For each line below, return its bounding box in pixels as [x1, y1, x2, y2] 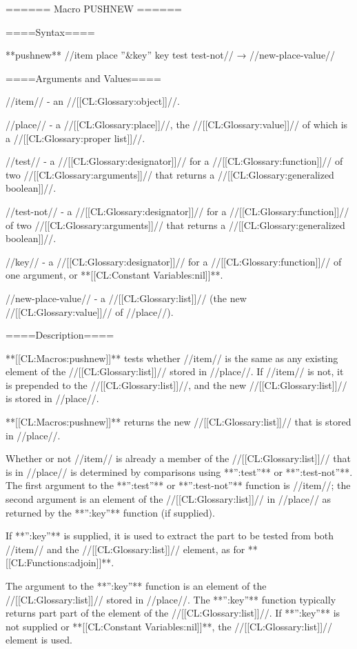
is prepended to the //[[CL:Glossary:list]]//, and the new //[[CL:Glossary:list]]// [6, 377, 347, 392]
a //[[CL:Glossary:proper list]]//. [6, 130, 145, 145]
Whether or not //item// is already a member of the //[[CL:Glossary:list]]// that [6, 451, 351, 466]
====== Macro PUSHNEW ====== [6, 1, 182, 15]
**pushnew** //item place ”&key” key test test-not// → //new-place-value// [6, 48, 336, 62]
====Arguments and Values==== [6, 70, 161, 85]
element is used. [6, 632, 72, 647]
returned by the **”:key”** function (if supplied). [6, 505, 215, 519]
